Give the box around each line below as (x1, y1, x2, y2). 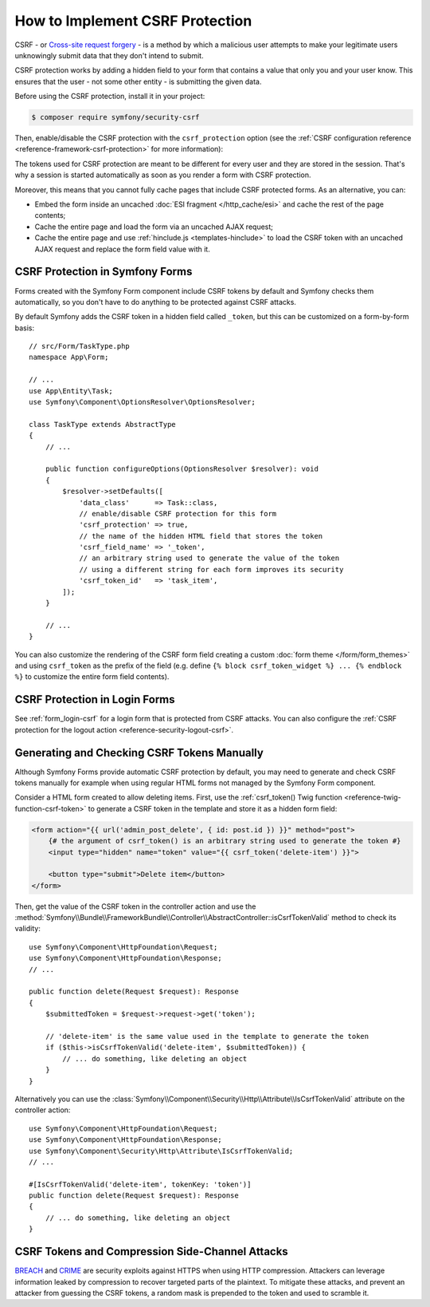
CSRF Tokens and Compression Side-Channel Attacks (14, 1245, 288, 1258)
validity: (14, 924, 41, 934)
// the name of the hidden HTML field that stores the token (79, 531, 323, 540)
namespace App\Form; (29, 353, 109, 362)
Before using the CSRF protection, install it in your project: (14, 92, 205, 101)
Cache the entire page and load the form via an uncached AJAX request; (34, 222, 274, 231)
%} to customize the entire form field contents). (14, 672, 170, 681)
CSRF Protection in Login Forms (14, 693, 175, 706)
